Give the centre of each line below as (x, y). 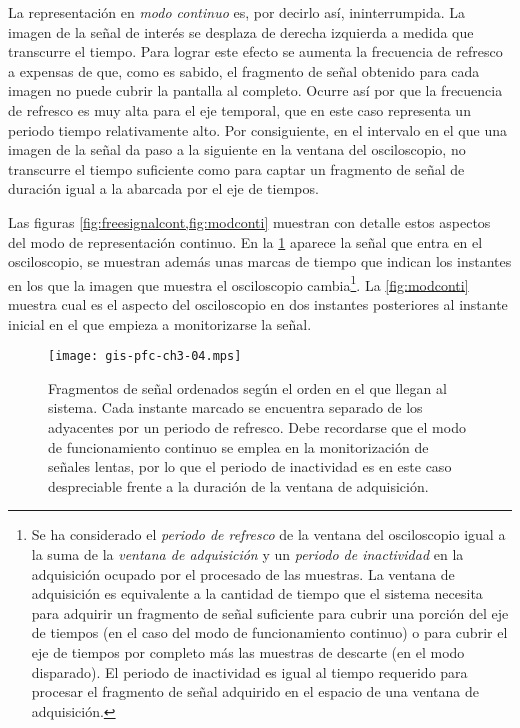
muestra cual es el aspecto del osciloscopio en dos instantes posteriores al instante (258, 303)
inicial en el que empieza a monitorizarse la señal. (160, 323)
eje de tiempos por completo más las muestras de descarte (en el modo (248, 651)
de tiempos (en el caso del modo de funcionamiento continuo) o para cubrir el (269, 632)
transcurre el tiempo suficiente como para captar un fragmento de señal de (236, 168)
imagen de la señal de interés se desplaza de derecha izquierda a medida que (241, 31)
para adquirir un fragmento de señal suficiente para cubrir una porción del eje (270, 612)
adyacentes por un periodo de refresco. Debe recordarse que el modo (257, 427)
